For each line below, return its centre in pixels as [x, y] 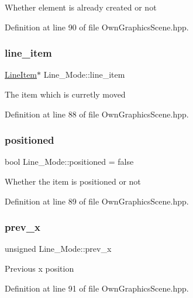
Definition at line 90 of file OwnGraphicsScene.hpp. [97, 27]
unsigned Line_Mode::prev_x [58, 249]
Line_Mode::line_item [84, 74]
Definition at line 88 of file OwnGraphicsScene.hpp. [97, 114]
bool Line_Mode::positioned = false [69, 162]
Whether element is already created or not [81, 7]
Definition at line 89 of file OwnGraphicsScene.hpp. [97, 201]
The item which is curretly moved [65, 94]
